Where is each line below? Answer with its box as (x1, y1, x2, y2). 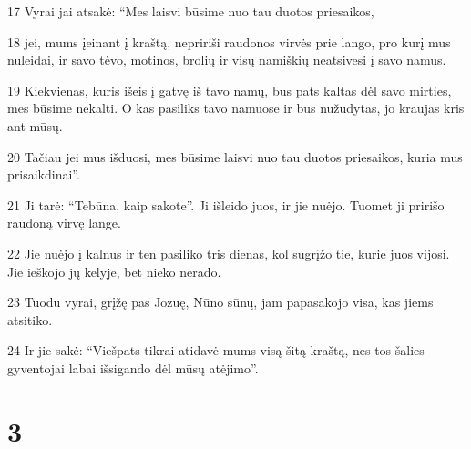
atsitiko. (7, 310, 53, 329)
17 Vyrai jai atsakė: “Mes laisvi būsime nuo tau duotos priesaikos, (7, 2, 374, 20)
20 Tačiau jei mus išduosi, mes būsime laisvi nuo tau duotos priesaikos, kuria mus (7, 147, 463, 166)
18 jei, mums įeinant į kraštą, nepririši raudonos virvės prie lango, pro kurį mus (7, 32, 451, 51)
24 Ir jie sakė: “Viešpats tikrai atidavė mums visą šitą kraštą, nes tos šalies (7, 341, 425, 360)
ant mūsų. (7, 116, 63, 135)
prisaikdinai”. (7, 165, 80, 184)
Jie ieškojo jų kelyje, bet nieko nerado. (7, 261, 221, 281)
